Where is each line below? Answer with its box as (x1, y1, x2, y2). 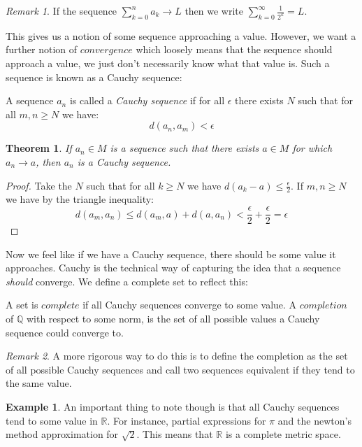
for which (292, 141, 333, 155)
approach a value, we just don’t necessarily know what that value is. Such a (6, 56, 330, 71)
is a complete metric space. (225, 427, 341, 441)
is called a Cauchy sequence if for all (69, 93, 225, 108)
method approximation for (6, 427, 119, 441)
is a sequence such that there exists (110, 141, 259, 155)
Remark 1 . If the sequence (6, 3, 117, 17)
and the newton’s (277, 413, 352, 427)
